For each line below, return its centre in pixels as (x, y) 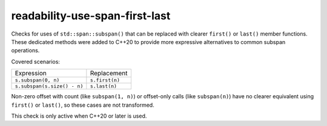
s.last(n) (104, 87)
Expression (31, 74)
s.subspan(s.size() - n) (49, 87)
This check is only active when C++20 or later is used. (79, 116)
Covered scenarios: (36, 61)
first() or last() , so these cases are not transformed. (83, 105)
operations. (25, 51)
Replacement (109, 74)
